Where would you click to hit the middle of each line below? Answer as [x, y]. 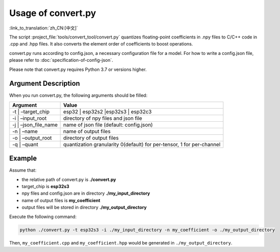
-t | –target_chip [31, 111]
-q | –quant [25, 144]
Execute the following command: [43, 217]
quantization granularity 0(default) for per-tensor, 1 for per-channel [142, 144]
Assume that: [23, 170]
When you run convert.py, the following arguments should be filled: [78, 95]
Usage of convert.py [53, 13]
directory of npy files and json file [103, 118]
